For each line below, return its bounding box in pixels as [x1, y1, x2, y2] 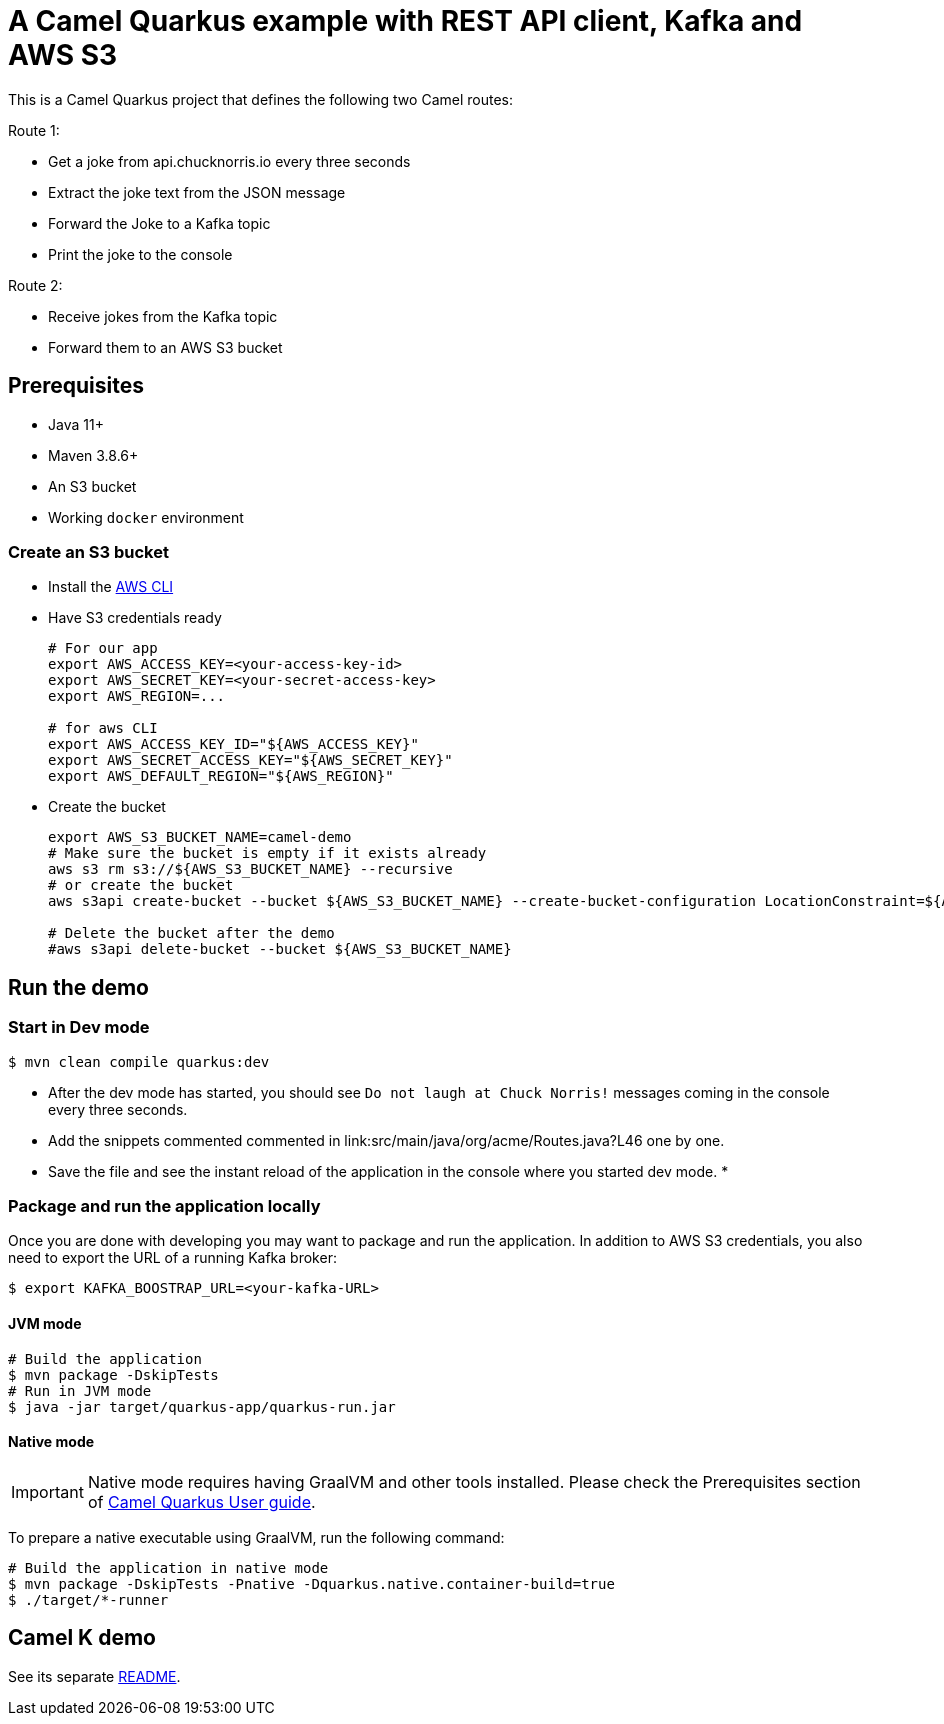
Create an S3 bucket [8, 541, 169, 562]
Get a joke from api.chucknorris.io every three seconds [48, 152, 411, 170]
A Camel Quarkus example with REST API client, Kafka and [8, 4, 803, 38]
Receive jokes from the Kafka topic [48, 307, 278, 325]
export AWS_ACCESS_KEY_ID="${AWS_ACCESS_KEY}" [48, 736, 419, 753]
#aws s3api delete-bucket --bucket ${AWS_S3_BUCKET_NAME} [48, 941, 512, 958]
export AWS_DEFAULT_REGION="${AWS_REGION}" [48, 768, 394, 785]
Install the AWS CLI [48, 578, 174, 596]
